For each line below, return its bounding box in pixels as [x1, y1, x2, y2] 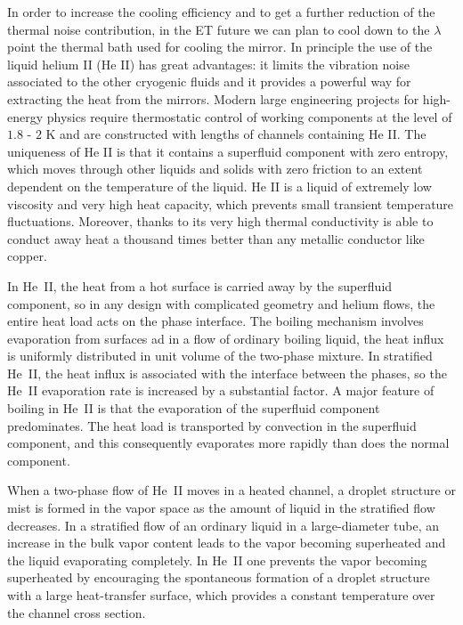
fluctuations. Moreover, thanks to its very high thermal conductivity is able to [7, 212, 434, 231]
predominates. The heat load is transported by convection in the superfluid [7, 416, 417, 434]
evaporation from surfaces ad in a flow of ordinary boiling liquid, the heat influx [7, 329, 444, 347]
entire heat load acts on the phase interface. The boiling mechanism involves [7, 312, 424, 330]
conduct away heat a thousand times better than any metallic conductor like [7, 229, 425, 248]
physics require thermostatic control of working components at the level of [46, 107, 452, 126]
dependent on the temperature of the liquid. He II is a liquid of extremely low [7, 176, 432, 195]
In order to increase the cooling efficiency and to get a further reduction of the [7, 3, 435, 20]
